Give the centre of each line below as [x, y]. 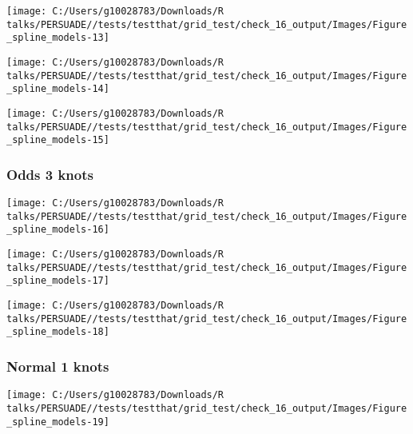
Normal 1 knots [58, 366]
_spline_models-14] [58, 89]
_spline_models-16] [58, 230]
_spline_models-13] [58, 38]
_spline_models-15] [58, 140]
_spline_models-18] [58, 332]
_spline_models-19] [58, 422]
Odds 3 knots [50, 174]
